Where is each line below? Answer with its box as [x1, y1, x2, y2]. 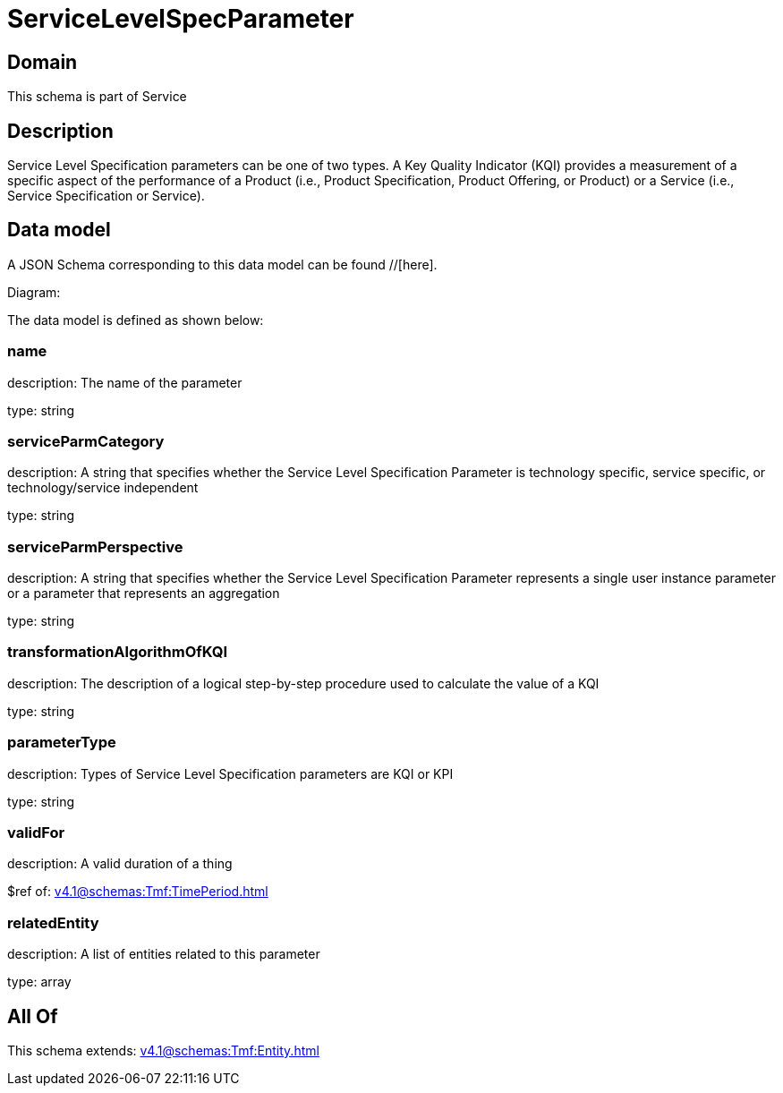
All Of [7, 1004, 58, 1028]
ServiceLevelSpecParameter [7, 4, 354, 34]
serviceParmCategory [7, 431, 165, 450]
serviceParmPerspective [7, 537, 183, 556]
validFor [7, 823, 65, 841]
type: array [7, 974, 72, 990]
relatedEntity [7, 913, 99, 932]
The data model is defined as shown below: [7, 312, 264, 328]
